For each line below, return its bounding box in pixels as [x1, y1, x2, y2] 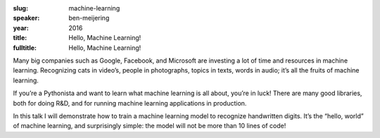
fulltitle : [13, 43, 37, 52]
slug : [13, 4, 28, 12]
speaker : [13, 14, 40, 23]
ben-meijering [68, 14, 110, 23]
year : [13, 23, 30, 32]
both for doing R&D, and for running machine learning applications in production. [13, 99, 247, 107]
